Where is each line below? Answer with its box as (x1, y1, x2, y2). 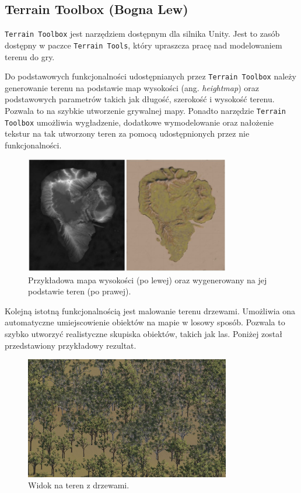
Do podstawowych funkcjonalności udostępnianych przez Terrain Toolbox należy (5, 70, 296, 82)
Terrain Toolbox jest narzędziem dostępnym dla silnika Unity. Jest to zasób (5, 27, 280, 40)
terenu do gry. (5, 50, 55, 63)
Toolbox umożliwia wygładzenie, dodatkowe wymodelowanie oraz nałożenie (5, 116, 274, 128)
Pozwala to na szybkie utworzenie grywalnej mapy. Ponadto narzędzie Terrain (5, 104, 286, 116)
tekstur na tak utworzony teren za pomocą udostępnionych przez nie (5, 127, 250, 140)
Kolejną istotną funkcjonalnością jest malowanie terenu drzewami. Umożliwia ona (5, 304, 296, 317)
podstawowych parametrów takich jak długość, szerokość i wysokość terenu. (5, 93, 275, 105)
